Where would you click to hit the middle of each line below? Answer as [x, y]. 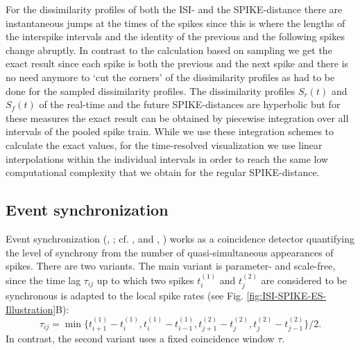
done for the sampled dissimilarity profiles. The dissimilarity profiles [151, 90]
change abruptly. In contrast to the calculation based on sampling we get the [169, 50]
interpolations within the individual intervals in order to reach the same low [167, 158]
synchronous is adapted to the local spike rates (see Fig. [125, 295]
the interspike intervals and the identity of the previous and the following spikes [175, 36]
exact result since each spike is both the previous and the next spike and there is [177, 63]
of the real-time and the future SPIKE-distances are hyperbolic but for [190, 104]
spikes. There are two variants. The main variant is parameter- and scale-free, [171, 266]
